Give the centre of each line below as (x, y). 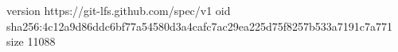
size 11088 (31, 41)
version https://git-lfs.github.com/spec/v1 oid (119, 10)
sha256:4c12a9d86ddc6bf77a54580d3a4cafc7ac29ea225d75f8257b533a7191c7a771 (200, 26)
